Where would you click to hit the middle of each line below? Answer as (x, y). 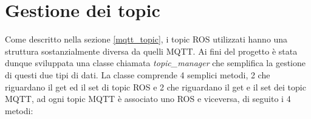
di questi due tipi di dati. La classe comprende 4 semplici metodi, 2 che (138, 74)
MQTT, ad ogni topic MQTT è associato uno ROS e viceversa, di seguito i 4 (148, 99)
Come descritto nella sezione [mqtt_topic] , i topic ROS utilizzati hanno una (146, 39)
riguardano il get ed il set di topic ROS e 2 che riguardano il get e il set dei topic (155, 87)
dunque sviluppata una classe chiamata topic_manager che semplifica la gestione (155, 63)
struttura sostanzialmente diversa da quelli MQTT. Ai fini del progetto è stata (151, 51)
